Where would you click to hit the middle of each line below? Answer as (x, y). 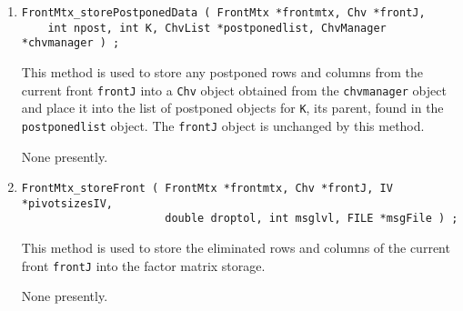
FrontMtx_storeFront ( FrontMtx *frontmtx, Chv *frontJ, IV (207, 189)
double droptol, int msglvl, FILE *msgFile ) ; (312, 219)
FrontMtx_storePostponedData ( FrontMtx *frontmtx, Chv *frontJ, (223, 13)
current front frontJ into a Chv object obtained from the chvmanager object (234, 90)
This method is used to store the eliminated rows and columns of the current (236, 248)
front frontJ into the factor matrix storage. (143, 265)
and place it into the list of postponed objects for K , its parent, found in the (232, 108)
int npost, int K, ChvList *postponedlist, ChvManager (217, 28)
